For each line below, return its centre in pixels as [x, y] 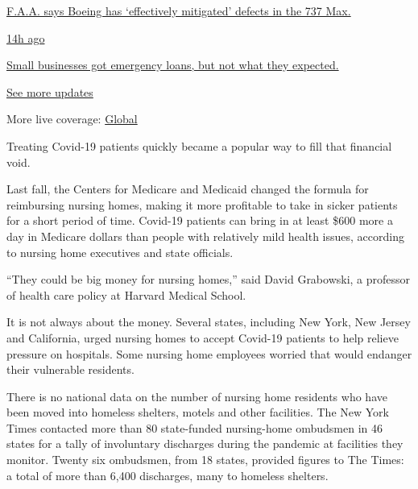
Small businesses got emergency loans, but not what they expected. [173, 65]
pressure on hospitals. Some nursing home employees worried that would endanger [209, 353]
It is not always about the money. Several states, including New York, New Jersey [209, 322]
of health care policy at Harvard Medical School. [126, 294]
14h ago [26, 37]
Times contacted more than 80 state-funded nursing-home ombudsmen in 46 [195, 427]
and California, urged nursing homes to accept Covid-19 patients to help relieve [203, 337]
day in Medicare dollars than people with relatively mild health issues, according [205, 236]
